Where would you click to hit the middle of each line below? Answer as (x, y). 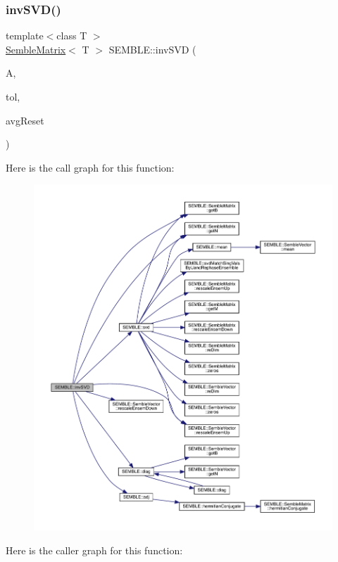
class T (72, 36)
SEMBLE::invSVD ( (152, 49)
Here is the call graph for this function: (90, 167)
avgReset (25, 120)
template (25, 36)
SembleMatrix (36, 49)
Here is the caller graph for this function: (94, 550)
